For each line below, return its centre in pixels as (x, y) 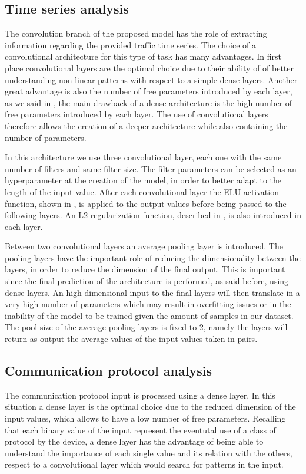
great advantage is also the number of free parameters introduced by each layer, (149, 91)
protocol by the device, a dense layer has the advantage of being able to (134, 441)
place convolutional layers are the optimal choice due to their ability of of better (149, 68)
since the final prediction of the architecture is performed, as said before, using (147, 281)
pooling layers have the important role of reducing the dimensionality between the (153, 257)
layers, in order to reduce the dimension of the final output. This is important (145, 269)
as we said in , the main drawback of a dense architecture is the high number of (149, 102)
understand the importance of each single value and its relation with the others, (149, 452)
